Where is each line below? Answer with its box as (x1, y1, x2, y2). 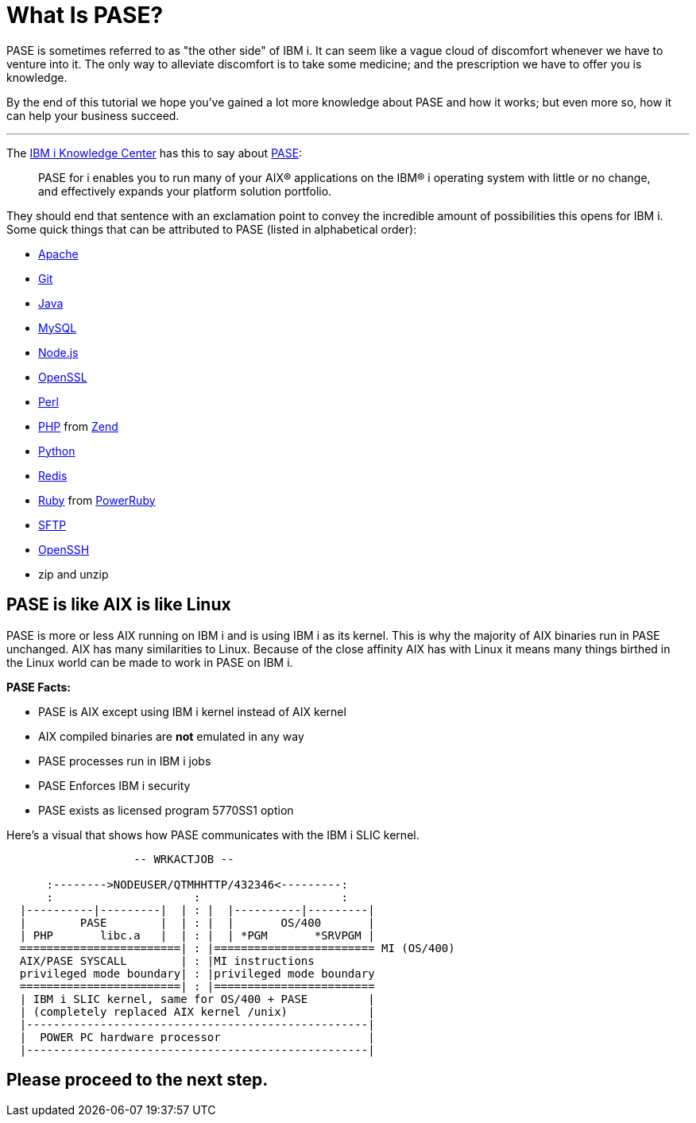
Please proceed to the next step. (6, 1070, 269, 1090)
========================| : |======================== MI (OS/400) (19, 941, 455, 955)
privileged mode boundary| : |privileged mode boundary (19, 966, 375, 980)
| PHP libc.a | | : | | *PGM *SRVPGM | (19, 928, 375, 942)
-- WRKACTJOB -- (133, 852, 234, 865)
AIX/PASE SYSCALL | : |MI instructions (19, 954, 315, 967)
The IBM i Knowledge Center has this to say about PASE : (6, 145, 303, 160)
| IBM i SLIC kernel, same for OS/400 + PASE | (19, 992, 375, 1005)
